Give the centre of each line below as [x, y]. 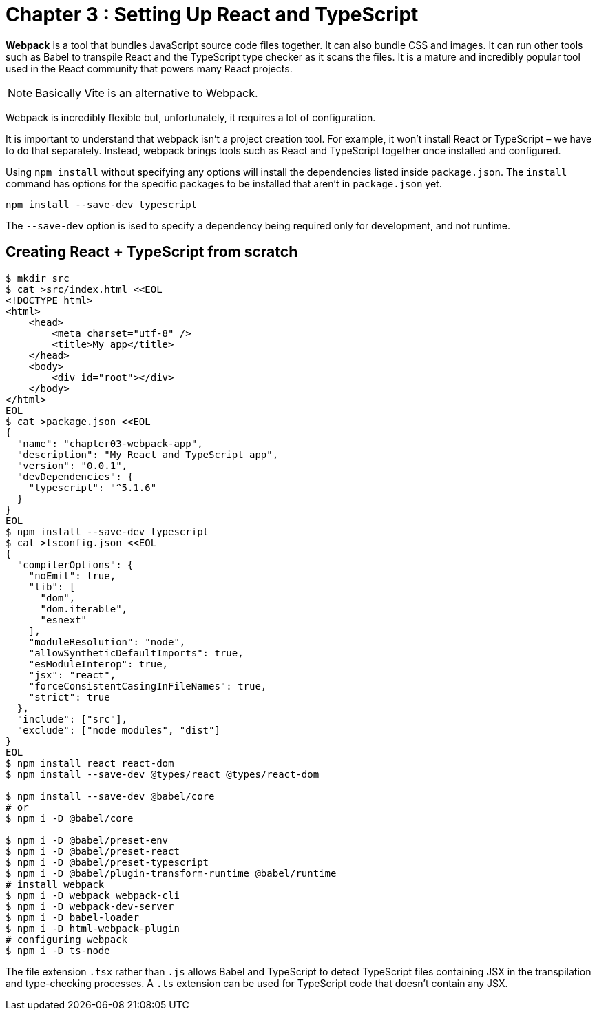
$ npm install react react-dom [90, 763]
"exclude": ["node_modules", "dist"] [118, 730]
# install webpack [55, 884]
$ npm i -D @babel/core [70, 818]
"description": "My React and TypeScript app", [148, 454]
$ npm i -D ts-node [58, 950]
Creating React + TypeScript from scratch [152, 252]
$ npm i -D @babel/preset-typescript [107, 862]
